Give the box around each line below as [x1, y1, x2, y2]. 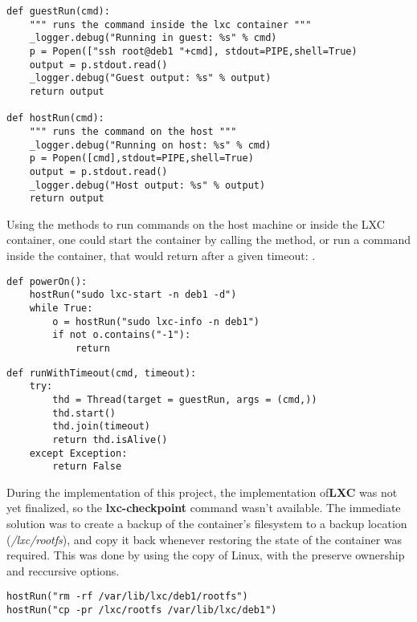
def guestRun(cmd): [6, 6, 110, 17]
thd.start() [52, 407, 117, 419]
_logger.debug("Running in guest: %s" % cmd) [29, 32, 277, 44]
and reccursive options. [6, 562, 120, 579]
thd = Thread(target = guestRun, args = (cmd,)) [52, 393, 317, 405]
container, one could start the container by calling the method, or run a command [6, 231, 411, 248]
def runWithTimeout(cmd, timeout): [6, 367, 197, 379]
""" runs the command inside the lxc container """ [29, 18, 312, 30]
